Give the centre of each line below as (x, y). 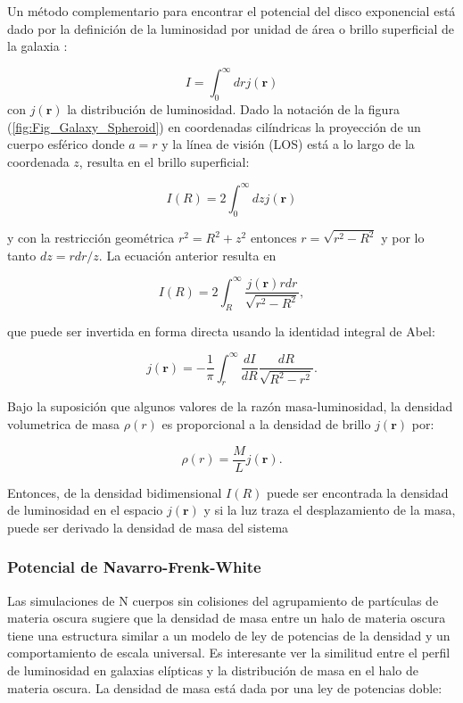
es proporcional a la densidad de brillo (266, 424)
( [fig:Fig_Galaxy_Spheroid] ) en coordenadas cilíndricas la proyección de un (214, 126)
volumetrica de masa (64, 424)
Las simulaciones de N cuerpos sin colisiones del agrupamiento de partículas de (223, 600)
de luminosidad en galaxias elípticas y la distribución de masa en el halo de (213, 670)
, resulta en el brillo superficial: (164, 161)
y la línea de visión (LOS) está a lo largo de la (288, 144)
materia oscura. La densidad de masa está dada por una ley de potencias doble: (225, 687)
